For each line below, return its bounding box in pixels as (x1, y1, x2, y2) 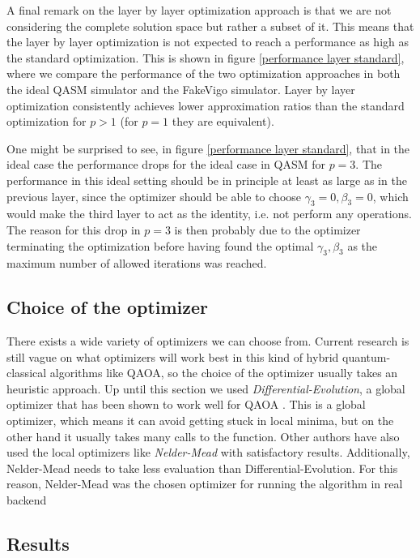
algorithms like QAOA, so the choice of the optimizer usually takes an (49, 364, 398, 381)
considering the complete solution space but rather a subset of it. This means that (6, 17, 414, 34)
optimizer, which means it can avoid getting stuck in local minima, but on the (6, 412, 394, 429)
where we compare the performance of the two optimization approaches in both (6, 65, 401, 82)
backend (6, 491, 47, 509)
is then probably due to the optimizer (174, 221, 361, 238)
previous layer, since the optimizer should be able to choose (6, 187, 302, 204)
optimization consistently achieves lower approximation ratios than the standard (6, 97, 405, 114)
